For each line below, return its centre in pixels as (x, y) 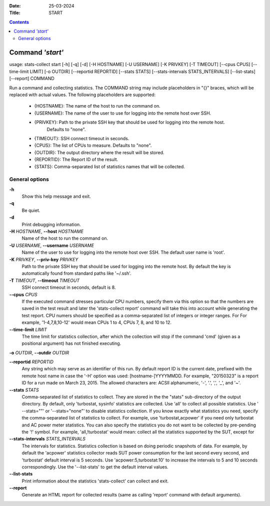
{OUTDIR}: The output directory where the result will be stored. (99, 152)
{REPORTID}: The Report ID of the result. (76, 160)
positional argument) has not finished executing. (71, 343)
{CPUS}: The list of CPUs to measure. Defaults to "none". (93, 146)
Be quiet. (31, 210)
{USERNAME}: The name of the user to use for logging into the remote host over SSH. (123, 113)
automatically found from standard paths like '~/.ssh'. (77, 273)
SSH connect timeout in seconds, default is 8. (69, 287)
